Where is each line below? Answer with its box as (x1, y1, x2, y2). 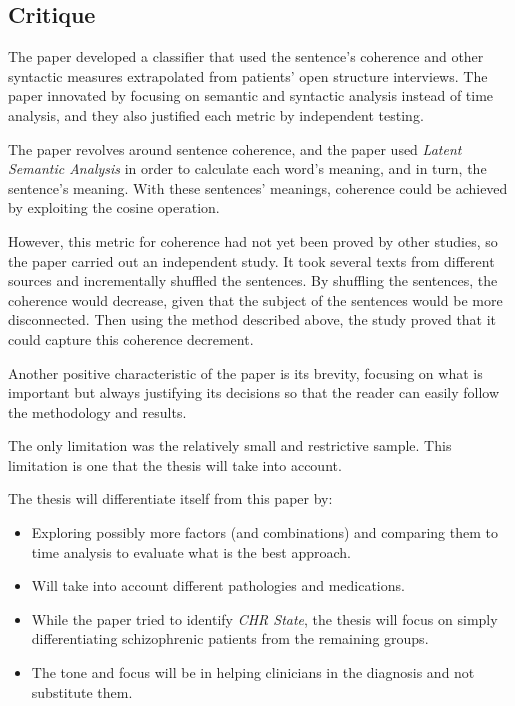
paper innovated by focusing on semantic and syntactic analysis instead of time (8, 85, 494, 106)
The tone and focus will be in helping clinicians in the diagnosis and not (31, 662, 475, 683)
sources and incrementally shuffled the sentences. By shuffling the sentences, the (8, 270, 498, 291)
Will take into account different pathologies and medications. (31, 575, 405, 596)
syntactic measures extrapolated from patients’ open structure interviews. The (8, 65, 488, 86)
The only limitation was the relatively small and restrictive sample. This (8, 435, 452, 456)
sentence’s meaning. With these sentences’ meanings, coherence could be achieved (8, 177, 508, 198)
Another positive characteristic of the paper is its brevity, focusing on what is (8, 362, 483, 383)
